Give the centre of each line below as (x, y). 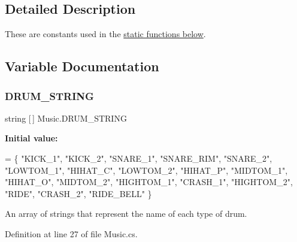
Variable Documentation (82, 66)
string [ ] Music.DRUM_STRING (66, 118)
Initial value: (31, 138)
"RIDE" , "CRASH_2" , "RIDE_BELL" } (78, 193)
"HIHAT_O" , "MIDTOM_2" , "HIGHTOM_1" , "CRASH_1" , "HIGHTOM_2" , (149, 182)
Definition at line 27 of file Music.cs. (71, 233)
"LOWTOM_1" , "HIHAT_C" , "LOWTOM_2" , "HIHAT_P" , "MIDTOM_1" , (146, 170)
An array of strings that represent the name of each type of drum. (126, 214)
